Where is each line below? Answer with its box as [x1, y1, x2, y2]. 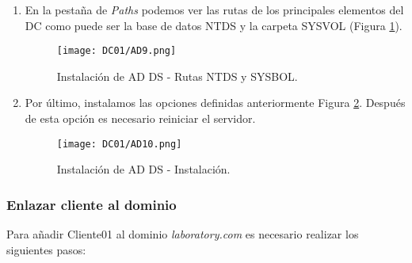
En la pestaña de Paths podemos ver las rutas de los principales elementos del [25, 2, 404, 17]
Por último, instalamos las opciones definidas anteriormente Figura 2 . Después [25, 94, 406, 111]
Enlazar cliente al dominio [6, 194, 177, 214]
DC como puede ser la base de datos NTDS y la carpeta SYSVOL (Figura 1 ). [25, 17, 402, 33]
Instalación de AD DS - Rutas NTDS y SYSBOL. [56, 67, 298, 84]
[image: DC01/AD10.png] [56, 138, 182, 150]
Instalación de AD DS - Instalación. [56, 161, 231, 177]
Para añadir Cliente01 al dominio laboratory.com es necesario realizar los [6, 226, 359, 242]
